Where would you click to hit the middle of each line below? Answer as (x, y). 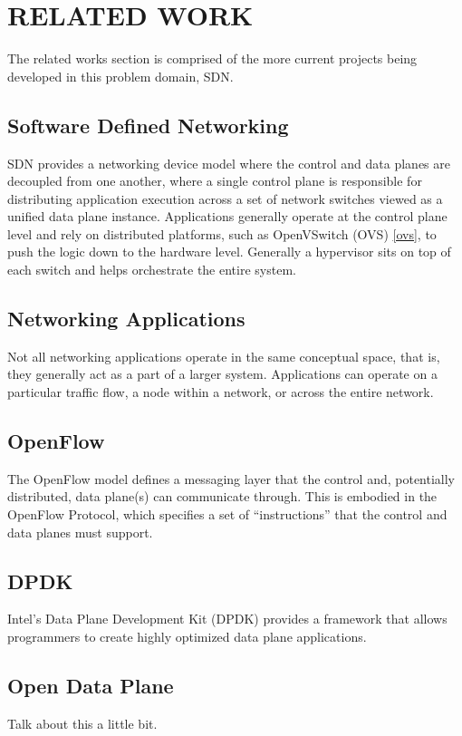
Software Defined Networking (148, 125)
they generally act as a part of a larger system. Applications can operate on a (222, 374)
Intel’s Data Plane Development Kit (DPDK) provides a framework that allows (227, 619)
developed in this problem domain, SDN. (120, 76)
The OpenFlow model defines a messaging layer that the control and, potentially (231, 478)
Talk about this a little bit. (82, 723)
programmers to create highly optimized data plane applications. (187, 637)
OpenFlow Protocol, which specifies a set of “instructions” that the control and (227, 514)
